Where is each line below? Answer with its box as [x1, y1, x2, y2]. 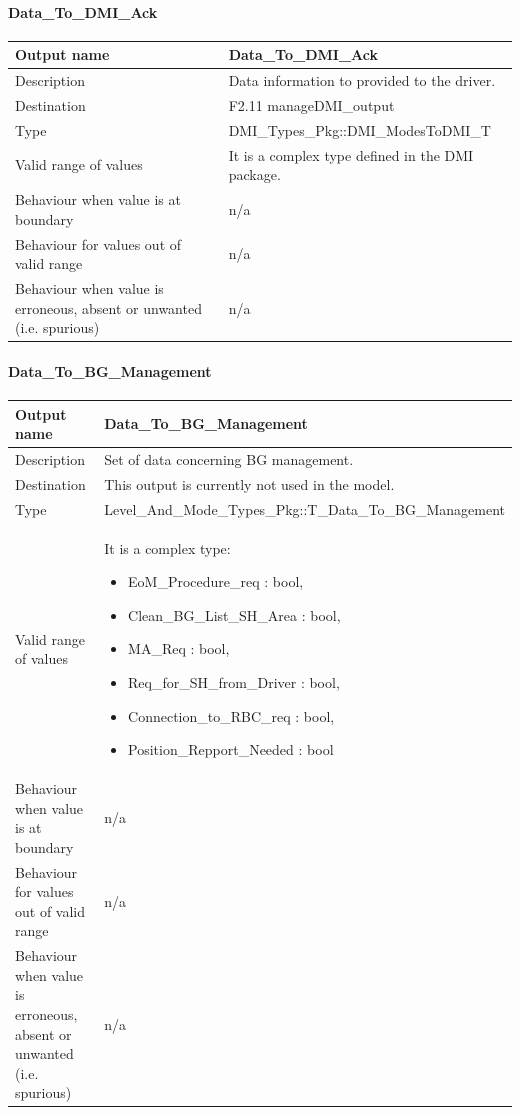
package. [228, 164, 281, 185]
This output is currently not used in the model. [104, 473, 395, 494]
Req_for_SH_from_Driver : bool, [128, 671, 340, 692]
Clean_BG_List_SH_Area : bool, [128, 604, 341, 625]
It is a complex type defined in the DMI [228, 144, 474, 165]
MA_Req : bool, [128, 638, 230, 659]
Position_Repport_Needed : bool [128, 739, 334, 760]
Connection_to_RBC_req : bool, [128, 705, 335, 726]
